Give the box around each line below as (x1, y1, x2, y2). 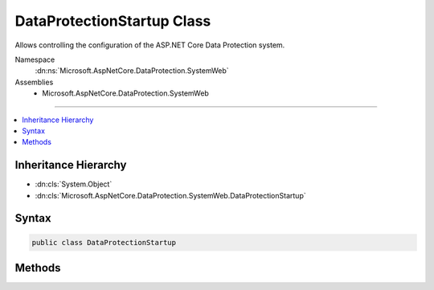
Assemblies (14, 77, 54, 87)
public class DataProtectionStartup (31, 238, 177, 247)
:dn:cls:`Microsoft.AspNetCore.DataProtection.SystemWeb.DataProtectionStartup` (35, 190, 306, 200)
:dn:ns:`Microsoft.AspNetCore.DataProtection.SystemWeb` (35, 66, 229, 76)
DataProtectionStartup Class (14, 12, 211, 30)
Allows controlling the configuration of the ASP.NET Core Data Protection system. (14, 40, 285, 50)
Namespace (14, 55, 55, 64)
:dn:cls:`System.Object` (35, 179, 113, 189)
